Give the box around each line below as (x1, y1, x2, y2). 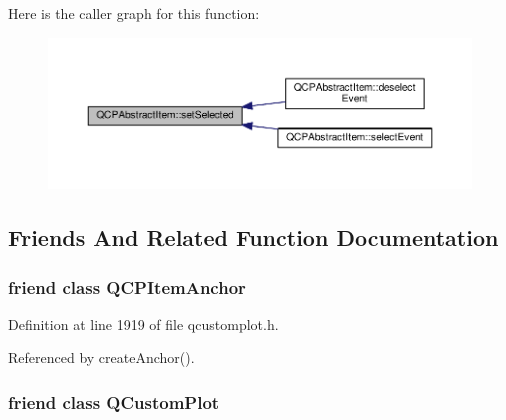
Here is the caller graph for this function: (8, 3, 260, 23)
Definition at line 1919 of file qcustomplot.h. (8, 313, 279, 334)
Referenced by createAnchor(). (8, 347, 195, 368)
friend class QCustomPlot (8, 389, 220, 414)
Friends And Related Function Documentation (8, 222, 499, 253)
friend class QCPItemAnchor (8, 274, 246, 299)
